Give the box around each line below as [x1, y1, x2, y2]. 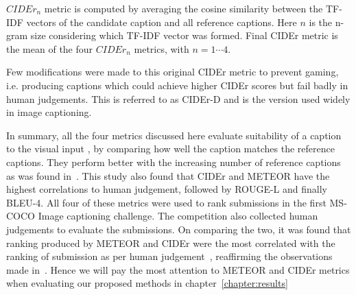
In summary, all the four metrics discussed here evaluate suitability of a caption [6, 128, 342, 142]
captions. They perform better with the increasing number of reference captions [6, 154, 341, 169]
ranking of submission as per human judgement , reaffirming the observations [6, 249, 333, 263]
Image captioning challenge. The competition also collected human [38, 209, 318, 223]
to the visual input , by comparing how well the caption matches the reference [6, 141, 335, 156]
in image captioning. [6, 105, 92, 119]
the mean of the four [6, 41, 93, 56]
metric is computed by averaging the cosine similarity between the [44, 1, 323, 15]
